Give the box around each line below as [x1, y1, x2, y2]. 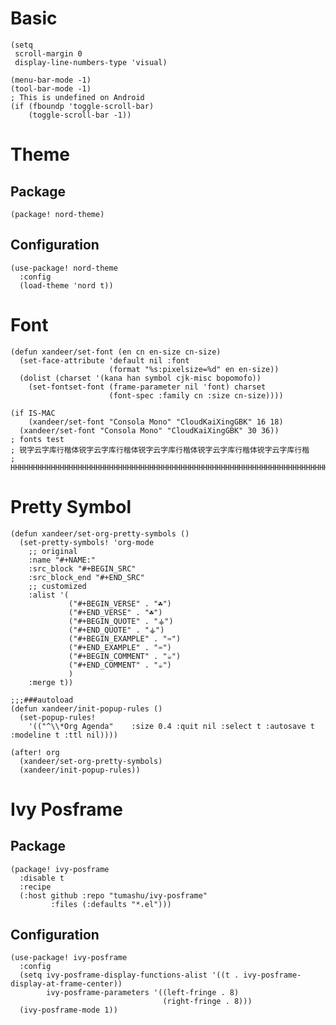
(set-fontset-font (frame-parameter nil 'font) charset [28, 382, 267, 392]
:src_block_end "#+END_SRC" [28, 572, 145, 582]
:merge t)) [28, 677, 74, 687]
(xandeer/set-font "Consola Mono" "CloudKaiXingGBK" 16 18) [28, 417, 284, 427]
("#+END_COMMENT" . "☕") [68, 660, 172, 670]
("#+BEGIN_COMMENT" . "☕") [68, 651, 182, 661]
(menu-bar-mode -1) [10, 75, 92, 85]
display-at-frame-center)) [10, 979, 123, 989]
